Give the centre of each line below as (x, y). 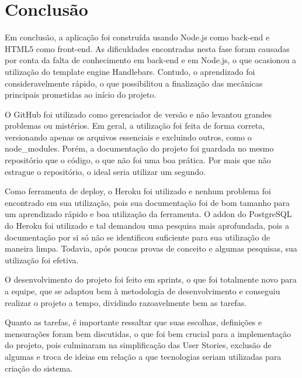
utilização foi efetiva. (42, 260)
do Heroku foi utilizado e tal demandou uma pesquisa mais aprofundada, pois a (147, 226)
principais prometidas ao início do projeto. (81, 94)
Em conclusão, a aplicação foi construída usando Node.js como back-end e (137, 37)
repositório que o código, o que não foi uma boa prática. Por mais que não (138, 160)
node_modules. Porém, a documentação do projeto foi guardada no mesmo (139, 148)
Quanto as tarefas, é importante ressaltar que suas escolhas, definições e (133, 322)
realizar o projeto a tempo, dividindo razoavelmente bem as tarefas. (126, 302)
